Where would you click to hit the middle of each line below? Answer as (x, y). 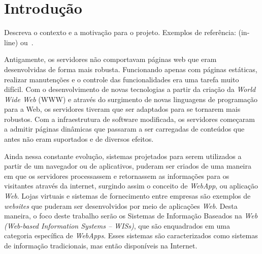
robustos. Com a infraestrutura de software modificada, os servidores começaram (129, 119)
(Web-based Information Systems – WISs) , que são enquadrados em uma (117, 225)
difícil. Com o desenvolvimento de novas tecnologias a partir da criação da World (130, 89)
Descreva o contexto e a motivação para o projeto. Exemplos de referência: (120, 32)
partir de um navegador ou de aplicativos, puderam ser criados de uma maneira (128, 166)
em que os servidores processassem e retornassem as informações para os (117, 176)
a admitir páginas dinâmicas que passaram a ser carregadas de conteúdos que (124, 129)
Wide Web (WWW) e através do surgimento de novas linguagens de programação (131, 99)
